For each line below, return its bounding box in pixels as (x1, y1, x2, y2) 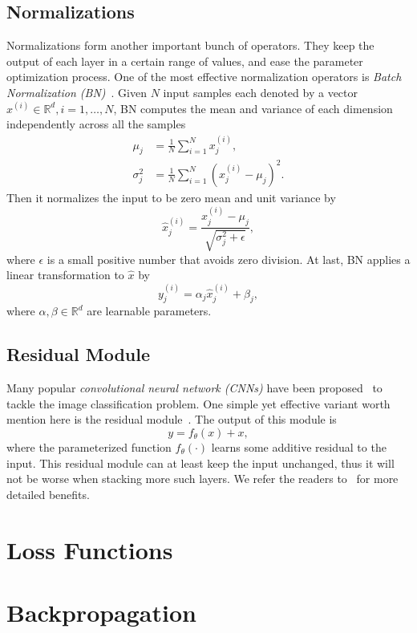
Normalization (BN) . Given (6, 83, 147, 100)
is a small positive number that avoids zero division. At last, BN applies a (47, 250, 411, 267)
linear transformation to (6, 266, 124, 283)
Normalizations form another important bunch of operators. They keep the (6, 37, 374, 54)
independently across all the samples (6, 116, 186, 132)
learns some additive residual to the (211, 438, 387, 455)
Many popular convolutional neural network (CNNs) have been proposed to (6, 379, 383, 396)
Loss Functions (6, 533, 173, 566)
